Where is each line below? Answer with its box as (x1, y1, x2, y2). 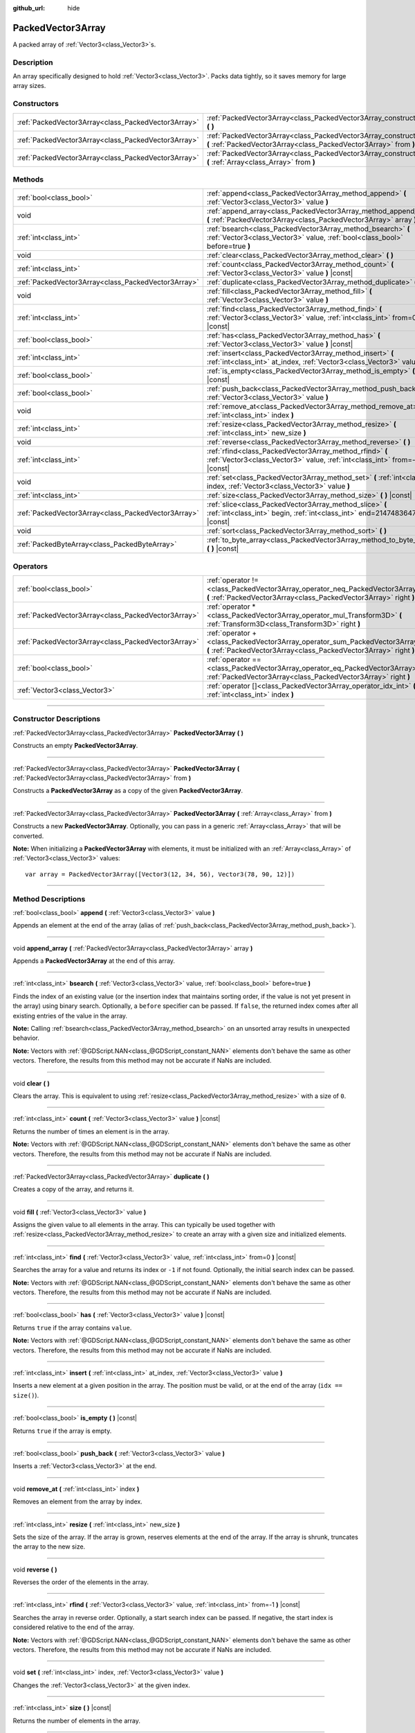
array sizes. (12, 82, 46, 90)
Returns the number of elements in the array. (12, 1716, 141, 1725)
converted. (12, 832, 44, 840)
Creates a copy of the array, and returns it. (12, 1185, 134, 1194)
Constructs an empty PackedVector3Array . (12, 742, 138, 750)
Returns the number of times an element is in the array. (12, 1127, 169, 1135)
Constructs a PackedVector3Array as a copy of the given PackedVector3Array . (12, 787, 243, 795)
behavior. (12, 1034, 39, 1043)
